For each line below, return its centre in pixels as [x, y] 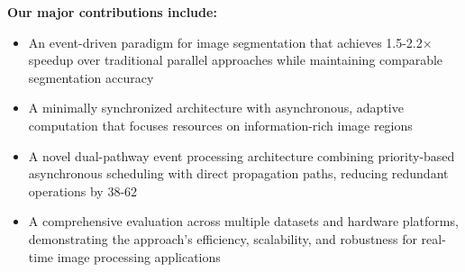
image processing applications [139, 256]
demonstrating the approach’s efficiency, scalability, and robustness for [223, 238]
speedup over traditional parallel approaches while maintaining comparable [236, 60]
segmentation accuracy [91, 77]
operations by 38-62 [83, 190]
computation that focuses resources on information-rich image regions [220, 125]
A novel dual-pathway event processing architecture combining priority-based [242, 155]
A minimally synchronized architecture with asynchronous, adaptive [216, 108]
